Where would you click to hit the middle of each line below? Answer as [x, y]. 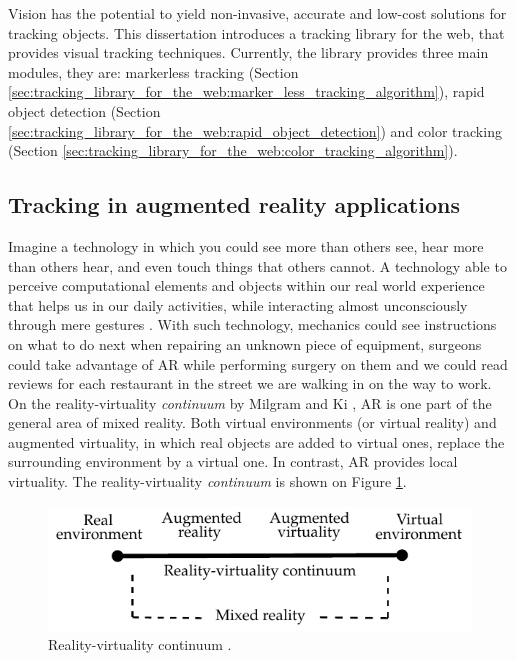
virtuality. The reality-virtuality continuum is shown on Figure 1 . [207, 481]
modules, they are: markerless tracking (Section [153, 71]
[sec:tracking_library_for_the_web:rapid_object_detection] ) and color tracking [255, 130]
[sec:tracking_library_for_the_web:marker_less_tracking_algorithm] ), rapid [246, 91]
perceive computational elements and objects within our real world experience [246, 285]
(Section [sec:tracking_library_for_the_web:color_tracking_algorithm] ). [233, 150]
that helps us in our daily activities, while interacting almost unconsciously [238, 304]
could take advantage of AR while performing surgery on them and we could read [258, 363]
